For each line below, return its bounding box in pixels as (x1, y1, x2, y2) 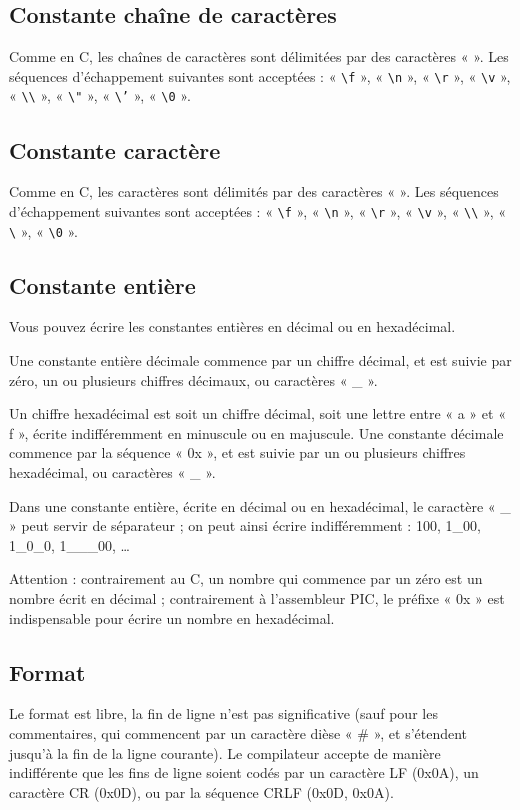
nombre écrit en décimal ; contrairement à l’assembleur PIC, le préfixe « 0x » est (9, 587, 505, 608)
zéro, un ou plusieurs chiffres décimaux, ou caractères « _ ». (9, 369, 378, 390)
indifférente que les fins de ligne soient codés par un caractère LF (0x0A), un (9, 762, 479, 783)
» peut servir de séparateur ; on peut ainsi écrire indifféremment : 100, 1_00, (9, 515, 481, 536)
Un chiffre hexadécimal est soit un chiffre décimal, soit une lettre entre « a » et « (9, 403, 506, 424)
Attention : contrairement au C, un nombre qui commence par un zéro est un (9, 568, 483, 589)
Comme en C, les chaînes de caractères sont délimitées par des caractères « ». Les (9, 46, 509, 67)
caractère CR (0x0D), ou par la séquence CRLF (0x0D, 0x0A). (9, 781, 394, 802)
